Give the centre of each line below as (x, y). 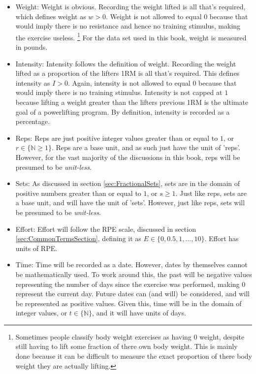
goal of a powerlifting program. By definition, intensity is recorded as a (123, 111)
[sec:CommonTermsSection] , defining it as (78, 238)
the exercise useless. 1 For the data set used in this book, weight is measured (131, 36)
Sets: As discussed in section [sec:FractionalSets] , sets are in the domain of (128, 183)
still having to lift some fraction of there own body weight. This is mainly (127, 346)
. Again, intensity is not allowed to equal (129, 82)
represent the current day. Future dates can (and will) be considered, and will (132, 294)
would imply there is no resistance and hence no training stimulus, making (128, 26)
